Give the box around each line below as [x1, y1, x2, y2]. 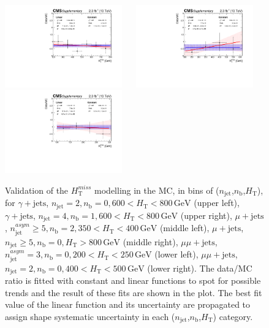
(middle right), [123, 235, 178, 248]
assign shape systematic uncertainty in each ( [5, 310, 175, 322]
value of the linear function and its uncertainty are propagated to [5, 298, 251, 311]
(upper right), [180, 208, 232, 221]
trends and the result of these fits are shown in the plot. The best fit [5, 286, 262, 299]
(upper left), [194, 196, 240, 209]
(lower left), [154, 248, 199, 261]
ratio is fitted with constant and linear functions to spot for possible [5, 273, 261, 286]
